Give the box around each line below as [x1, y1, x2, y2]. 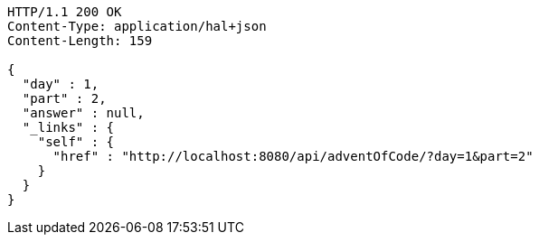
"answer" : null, [22, 106, 145, 120]
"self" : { [37, 135, 115, 149]
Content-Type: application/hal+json [7, 19, 267, 33]
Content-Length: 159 [7, 33, 153, 48]
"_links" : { [22, 120, 115, 135]
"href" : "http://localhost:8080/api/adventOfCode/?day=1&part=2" [52, 149, 534, 163]
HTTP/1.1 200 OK [7, 5, 122, 19]
